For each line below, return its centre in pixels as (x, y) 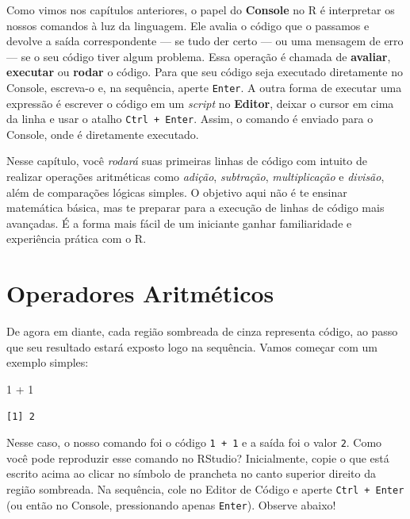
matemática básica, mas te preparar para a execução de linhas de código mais (195, 208)
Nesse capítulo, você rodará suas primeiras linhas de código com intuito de (187, 161)
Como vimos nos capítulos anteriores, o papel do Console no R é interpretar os (201, 10)
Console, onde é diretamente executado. (103, 134)
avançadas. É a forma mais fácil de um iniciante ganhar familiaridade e (179, 223)
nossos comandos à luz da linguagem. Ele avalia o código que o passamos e (188, 25)
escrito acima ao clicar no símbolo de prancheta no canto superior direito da (191, 473)
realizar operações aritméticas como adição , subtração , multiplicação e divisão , (195, 177)
